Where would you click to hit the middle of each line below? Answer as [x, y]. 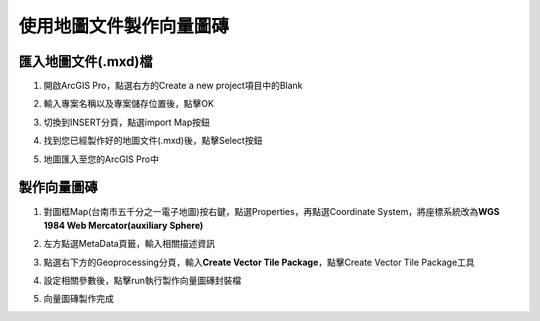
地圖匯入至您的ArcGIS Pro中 [101, 159]
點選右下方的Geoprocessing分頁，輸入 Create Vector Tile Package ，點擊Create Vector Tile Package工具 [259, 262]
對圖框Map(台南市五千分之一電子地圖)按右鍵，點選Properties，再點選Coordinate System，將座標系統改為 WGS [271, 211]
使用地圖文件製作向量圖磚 [124, 26]
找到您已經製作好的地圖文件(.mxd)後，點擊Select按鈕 [153, 141]
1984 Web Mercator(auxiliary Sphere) [123, 225]
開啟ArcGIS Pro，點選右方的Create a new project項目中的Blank [173, 86]
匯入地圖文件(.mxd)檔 [86, 61]
